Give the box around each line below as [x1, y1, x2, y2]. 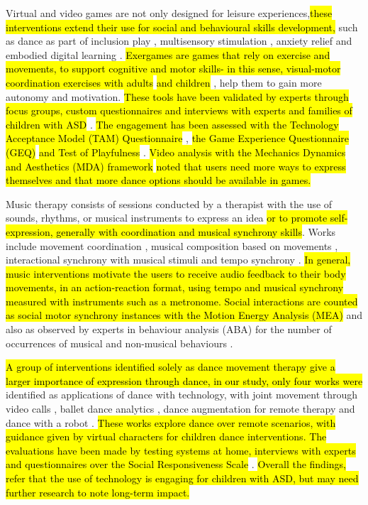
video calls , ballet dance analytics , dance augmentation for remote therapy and [6, 401, 355, 416]
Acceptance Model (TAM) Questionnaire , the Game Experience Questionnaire [6, 131, 349, 146]
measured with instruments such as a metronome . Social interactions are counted [6, 293, 358, 308]
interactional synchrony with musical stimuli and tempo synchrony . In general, [6, 252, 351, 267]
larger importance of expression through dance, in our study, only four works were [6, 373, 363, 388]
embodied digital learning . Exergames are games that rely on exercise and [6, 47, 330, 62]
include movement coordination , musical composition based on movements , [6, 238, 338, 253]
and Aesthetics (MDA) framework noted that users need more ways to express [6, 158, 346, 173]
